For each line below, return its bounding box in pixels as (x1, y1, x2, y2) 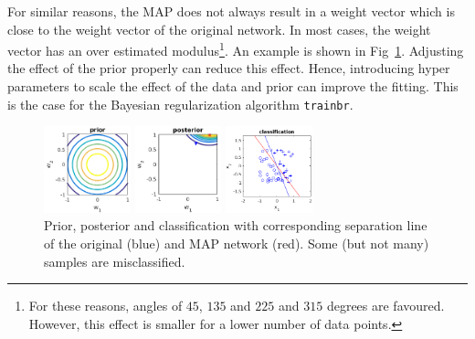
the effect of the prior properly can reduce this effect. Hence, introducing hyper (7, 58, 450, 78)
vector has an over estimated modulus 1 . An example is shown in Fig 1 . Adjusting (7, 38, 464, 59)
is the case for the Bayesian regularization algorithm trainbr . (7, 94, 354, 113)
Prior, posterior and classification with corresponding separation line (44, 216, 427, 235)
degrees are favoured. (326, 296, 445, 315)
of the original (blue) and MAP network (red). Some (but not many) (44, 233, 429, 252)
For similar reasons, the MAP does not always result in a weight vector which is (7, 2, 455, 20)
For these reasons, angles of (28, 296, 183, 315)
